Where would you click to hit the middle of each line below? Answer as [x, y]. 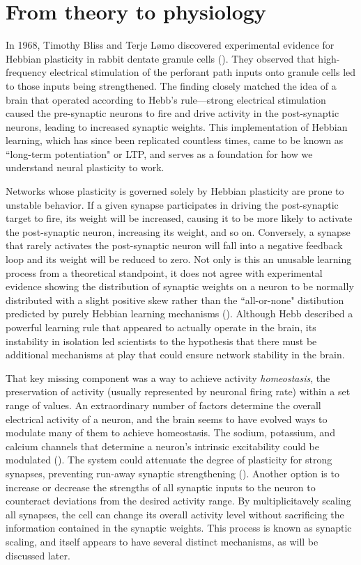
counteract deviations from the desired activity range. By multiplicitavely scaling [178, 501]
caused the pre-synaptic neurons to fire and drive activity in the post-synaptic [172, 113]
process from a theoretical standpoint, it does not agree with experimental [164, 272]
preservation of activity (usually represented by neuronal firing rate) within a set [178, 391]
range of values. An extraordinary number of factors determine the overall [163, 405]
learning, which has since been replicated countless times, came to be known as [175, 140]
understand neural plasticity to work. [85, 167]
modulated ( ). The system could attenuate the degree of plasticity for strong [169, 460]
